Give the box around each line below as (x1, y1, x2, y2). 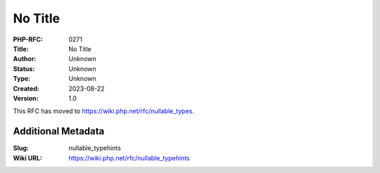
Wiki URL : (13, 153, 42, 162)
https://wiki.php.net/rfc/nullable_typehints (68, 153, 190, 162)
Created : (13, 84, 40, 93)
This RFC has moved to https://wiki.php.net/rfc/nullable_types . (13, 107, 195, 115)
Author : (13, 55, 37, 63)
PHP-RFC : (13, 35, 44, 44)
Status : (13, 64, 35, 73)
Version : (13, 94, 39, 102)
